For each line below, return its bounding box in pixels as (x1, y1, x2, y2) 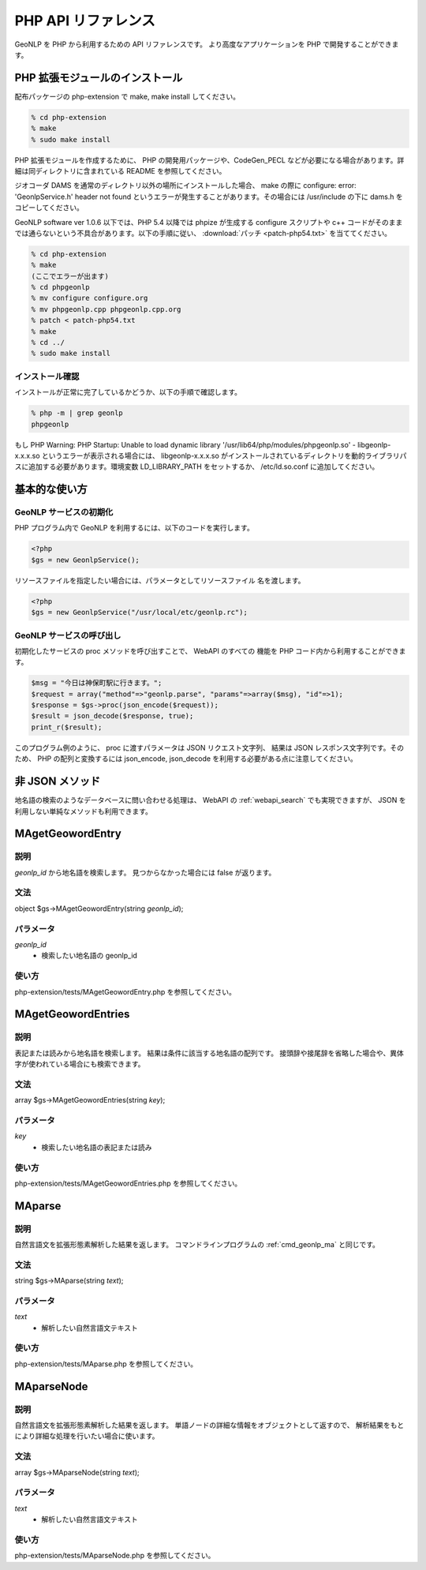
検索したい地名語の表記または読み (41, 1142, 152, 1152)
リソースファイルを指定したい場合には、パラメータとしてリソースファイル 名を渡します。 (14, 575, 305, 585)
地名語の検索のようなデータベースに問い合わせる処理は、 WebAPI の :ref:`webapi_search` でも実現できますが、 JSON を (14, 796, 406, 805)
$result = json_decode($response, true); (31, 711, 194, 721)
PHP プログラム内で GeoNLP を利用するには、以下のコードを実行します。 (14, 523, 254, 533)
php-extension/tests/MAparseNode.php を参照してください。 (14, 1551, 215, 1561)
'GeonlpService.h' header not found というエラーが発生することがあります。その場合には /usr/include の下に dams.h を (14, 192, 404, 201)
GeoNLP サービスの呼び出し (14, 630, 121, 641)
